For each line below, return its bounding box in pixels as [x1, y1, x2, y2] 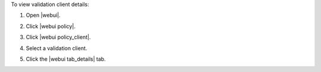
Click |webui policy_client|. [26, 33, 91, 41]
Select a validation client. [26, 45, 87, 52]
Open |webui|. [26, 12, 61, 19]
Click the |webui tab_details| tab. [26, 55, 106, 62]
